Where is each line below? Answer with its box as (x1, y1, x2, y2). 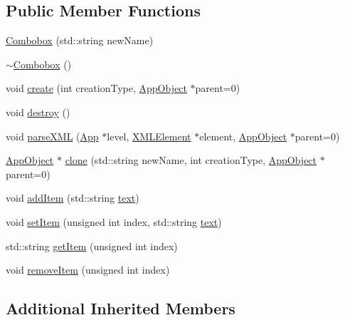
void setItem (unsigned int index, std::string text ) (6, 214, 222, 229)
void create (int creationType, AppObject (6, 81, 187, 96)
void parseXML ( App (6, 128, 99, 143)
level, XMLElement (107, 128, 191, 143)
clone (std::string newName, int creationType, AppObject (65, 153, 317, 167)
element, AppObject (199, 128, 287, 143)
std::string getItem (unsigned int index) (6, 238, 178, 253)
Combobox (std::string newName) (6, 33, 154, 48)
